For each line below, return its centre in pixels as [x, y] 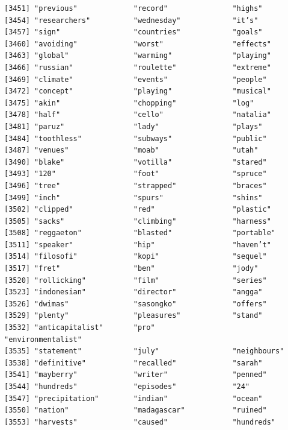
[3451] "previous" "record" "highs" [133, 8]
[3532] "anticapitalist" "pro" [80, 328]
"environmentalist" [43, 339]
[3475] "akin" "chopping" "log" [129, 103]
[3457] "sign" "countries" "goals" [133, 32]
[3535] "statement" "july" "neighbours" [144, 351]
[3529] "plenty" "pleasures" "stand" [133, 316]
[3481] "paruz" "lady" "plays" [133, 126]
